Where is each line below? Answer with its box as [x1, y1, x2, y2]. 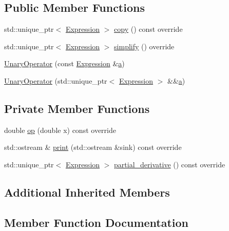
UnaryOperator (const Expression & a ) [4, 58, 125, 69]
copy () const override [114, 24, 183, 34]
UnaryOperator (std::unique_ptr [4, 75, 107, 86]
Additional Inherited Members [4, 184, 170, 200]
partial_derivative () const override [114, 159, 225, 169]
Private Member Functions [4, 100, 150, 116]
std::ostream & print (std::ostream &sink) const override [4, 142, 182, 152]
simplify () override [114, 41, 175, 51]
